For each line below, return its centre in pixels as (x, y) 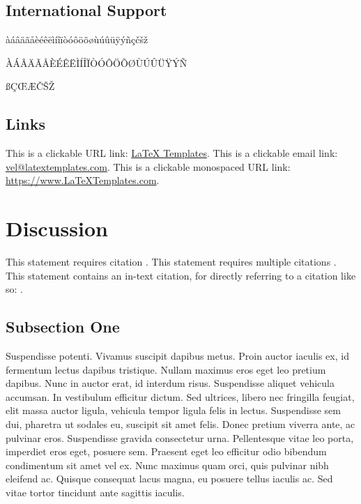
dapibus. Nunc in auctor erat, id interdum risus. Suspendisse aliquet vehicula (170, 383)
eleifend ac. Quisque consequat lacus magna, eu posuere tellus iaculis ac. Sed (169, 479)
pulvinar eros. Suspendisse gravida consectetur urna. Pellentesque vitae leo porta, (180, 437)
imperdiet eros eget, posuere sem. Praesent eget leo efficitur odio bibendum (166, 451)
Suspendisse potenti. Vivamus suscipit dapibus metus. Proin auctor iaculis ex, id (177, 356)
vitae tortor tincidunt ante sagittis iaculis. (95, 492)
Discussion (57, 228)
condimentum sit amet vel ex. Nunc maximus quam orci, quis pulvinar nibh (167, 465)
